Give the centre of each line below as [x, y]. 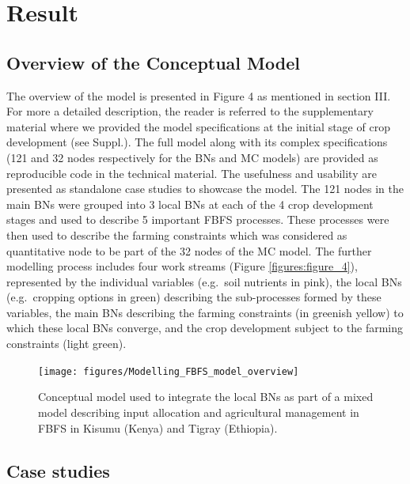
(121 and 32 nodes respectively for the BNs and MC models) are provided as [192, 157]
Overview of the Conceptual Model [153, 62]
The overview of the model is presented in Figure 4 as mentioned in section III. [199, 95]
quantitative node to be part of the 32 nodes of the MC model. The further [189, 250]
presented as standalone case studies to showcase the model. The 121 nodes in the [205, 189]
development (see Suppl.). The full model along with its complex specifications [197, 142]
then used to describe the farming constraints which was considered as [177, 234]
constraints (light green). [66, 344]
